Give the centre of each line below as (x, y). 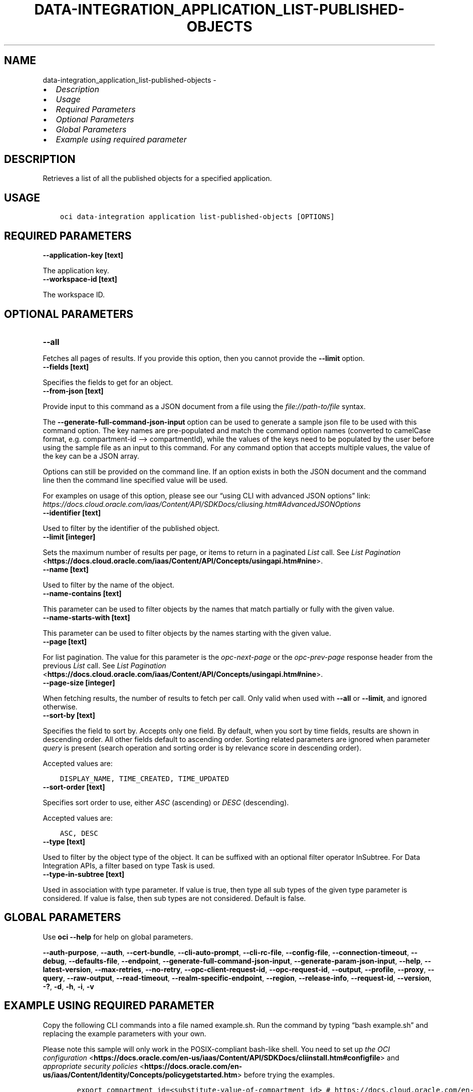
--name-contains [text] (82, 593)
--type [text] (64, 841)
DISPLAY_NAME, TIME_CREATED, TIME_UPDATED (144, 778)
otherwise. (60, 706)
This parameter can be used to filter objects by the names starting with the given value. (187, 633)
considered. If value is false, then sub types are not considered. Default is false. (174, 898)
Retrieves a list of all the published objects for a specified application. (157, 178)
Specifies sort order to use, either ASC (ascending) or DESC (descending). (166, 802)
